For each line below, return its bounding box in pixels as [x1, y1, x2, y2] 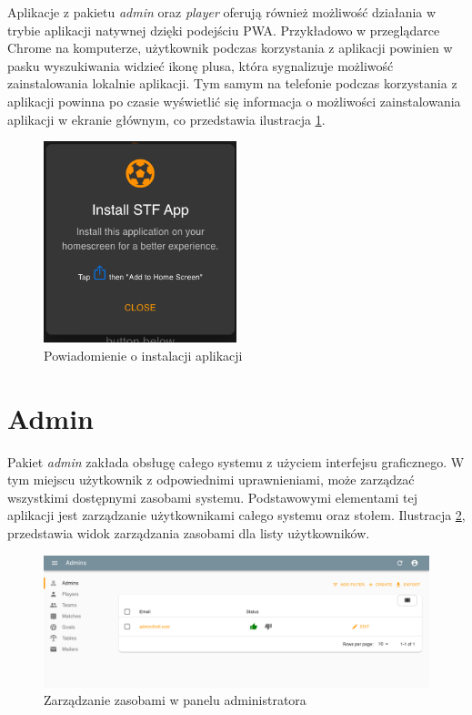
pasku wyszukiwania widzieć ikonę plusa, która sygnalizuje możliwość [7, 56, 394, 75]
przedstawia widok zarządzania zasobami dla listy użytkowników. [7, 524, 370, 543]
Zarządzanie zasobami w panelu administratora [44, 690, 306, 710]
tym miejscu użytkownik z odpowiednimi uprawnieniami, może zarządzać [7, 470, 415, 489]
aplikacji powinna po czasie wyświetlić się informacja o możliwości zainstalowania [7, 91, 461, 110]
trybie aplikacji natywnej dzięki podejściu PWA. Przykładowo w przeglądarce [7, 20, 440, 39]
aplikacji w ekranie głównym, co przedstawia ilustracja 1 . [7, 109, 326, 128]
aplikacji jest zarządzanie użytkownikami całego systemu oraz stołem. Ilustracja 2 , [7, 506, 466, 525]
